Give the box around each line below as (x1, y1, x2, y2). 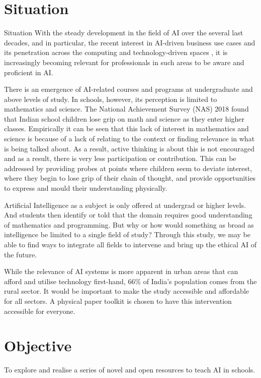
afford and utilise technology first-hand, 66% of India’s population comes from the (4, 276, 257, 286)
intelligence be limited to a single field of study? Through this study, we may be (4, 229, 250, 240)
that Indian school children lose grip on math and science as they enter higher (4, 113, 245, 124)
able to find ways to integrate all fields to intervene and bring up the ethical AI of (4, 239, 256, 249)
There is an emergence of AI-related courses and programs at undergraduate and (4, 84, 253, 94)
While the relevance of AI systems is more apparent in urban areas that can (4, 266, 238, 277)
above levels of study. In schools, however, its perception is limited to (4, 93, 217, 104)
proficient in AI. (4, 67, 53, 77)
